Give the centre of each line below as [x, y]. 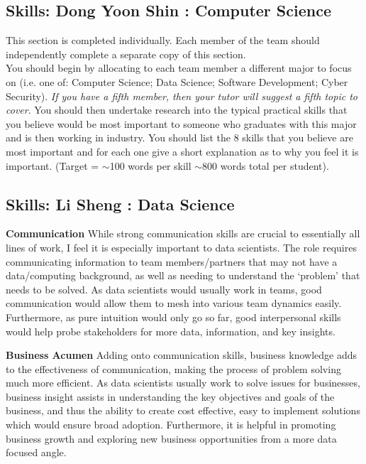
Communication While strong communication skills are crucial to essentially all [183, 233]
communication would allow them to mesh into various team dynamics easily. [174, 303]
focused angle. [36, 452]
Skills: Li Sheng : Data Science [120, 204]
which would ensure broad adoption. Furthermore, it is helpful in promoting [171, 425]
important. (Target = [52, 165]
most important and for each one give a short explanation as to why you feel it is [182, 151]
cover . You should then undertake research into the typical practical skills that [177, 110]
